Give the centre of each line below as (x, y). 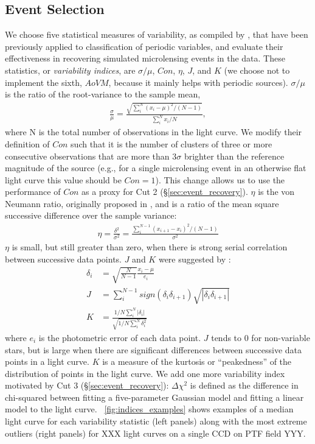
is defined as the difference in (244, 385)
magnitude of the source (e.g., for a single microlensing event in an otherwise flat (156, 168)
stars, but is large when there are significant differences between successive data (154, 349)
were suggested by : (195, 259)
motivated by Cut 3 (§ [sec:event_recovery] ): (87, 385)
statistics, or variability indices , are (70, 70)
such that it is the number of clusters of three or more (171, 143)
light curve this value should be (63, 179)
